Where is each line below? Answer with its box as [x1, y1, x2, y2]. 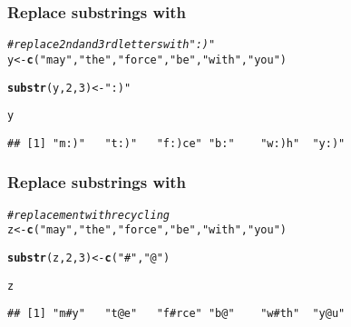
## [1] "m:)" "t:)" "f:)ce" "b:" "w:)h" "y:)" [7, 136, 346, 150]
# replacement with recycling [7, 208, 170, 222]
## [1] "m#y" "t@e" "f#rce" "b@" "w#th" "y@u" [7, 307, 346, 321]
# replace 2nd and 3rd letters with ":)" [7, 38, 216, 52]
